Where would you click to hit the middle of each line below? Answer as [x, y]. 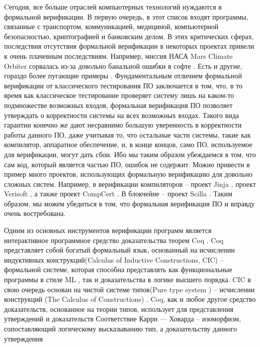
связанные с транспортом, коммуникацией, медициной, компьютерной [111, 26]
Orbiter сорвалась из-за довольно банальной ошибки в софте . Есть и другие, [123, 66]
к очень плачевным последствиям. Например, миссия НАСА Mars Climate [118, 55]
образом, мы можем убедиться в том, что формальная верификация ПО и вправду [129, 203]
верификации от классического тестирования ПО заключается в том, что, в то [123, 85]
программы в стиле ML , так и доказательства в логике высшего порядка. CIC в [127, 279]
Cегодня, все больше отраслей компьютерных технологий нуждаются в [113, 7]
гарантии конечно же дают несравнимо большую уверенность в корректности [123, 125]
